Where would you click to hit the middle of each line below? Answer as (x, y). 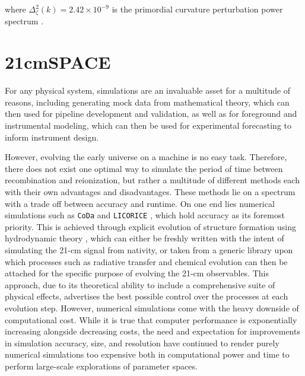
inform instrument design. (52, 137)
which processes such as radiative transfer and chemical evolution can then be (146, 261)
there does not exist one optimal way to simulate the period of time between (144, 168)
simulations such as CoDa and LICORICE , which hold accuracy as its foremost (145, 215)
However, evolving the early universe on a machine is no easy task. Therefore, (146, 157)
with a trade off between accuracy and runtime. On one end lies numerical (140, 203)
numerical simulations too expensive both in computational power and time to (147, 354)
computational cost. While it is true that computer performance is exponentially (151, 319)
